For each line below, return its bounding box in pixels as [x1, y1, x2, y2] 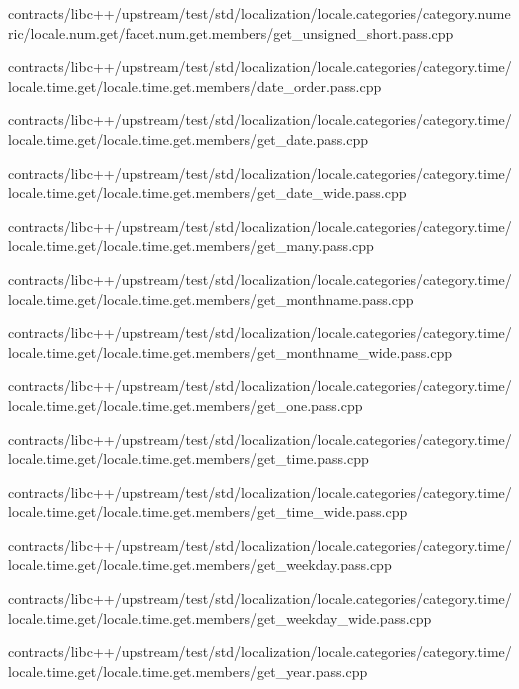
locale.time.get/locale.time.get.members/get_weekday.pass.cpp [8, 554, 392, 575]
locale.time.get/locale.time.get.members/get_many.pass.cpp [8, 235, 374, 256]
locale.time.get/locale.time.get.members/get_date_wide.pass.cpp [8, 182, 407, 203]
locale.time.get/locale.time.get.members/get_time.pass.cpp [8, 448, 369, 469]
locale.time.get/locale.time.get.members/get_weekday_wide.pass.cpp [8, 607, 432, 628]
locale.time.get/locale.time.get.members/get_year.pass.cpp [8, 660, 368, 681]
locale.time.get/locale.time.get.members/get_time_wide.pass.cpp [8, 501, 408, 522]
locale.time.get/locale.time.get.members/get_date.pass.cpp [8, 128, 368, 149]
